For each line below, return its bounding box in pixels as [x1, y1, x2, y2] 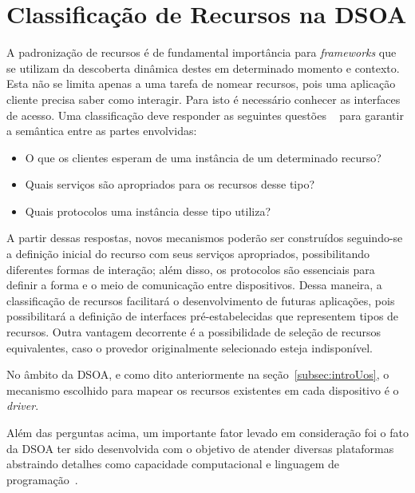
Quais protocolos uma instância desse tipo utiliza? [25, 202, 271, 219]
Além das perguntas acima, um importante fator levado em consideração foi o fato [6, 424, 409, 440]
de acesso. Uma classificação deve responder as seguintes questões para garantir [6, 106, 404, 123]
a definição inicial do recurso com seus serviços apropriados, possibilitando [6, 245, 370, 262]
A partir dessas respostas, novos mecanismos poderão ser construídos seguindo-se [6, 229, 403, 246]
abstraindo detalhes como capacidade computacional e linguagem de [6, 455, 340, 472]
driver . [6, 397, 39, 414]
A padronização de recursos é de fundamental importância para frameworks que [6, 44, 397, 61]
